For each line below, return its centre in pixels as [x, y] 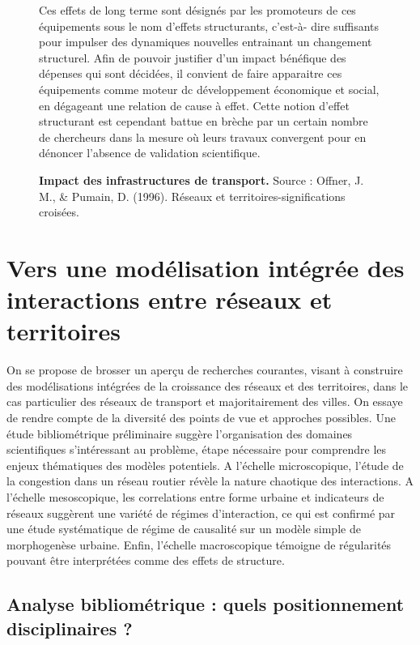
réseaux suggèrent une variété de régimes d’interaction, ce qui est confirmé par [201, 513]
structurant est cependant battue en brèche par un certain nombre [204, 121]
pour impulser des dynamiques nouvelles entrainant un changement [206, 42]
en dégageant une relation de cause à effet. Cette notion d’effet [194, 105]
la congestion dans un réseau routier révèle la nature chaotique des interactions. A [210, 481]
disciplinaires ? [70, 628]
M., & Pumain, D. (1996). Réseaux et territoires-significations [192, 196]
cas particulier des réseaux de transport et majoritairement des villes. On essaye [205, 402]
